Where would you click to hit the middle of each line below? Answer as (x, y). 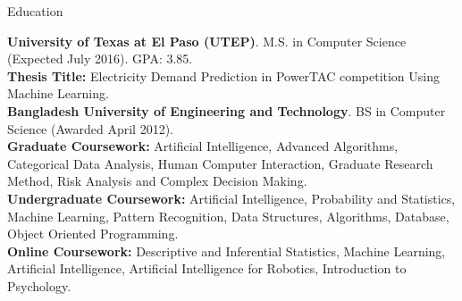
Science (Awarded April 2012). (90, 128)
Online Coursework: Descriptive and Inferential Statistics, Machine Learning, (227, 251)
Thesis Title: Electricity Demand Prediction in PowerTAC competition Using (224, 75)
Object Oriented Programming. (93, 234)
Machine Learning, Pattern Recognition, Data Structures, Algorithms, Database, (228, 216)
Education (35, 11)
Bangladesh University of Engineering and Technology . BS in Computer (227, 110)
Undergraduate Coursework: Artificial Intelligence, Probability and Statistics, (231, 198)
